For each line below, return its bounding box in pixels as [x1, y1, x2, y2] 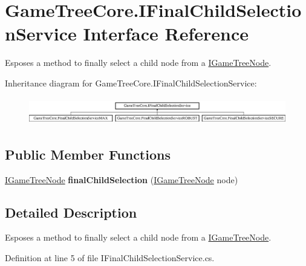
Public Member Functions [5, 144, 171, 163]
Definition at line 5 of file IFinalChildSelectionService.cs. [5, 251, 215, 264]
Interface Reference [83, 21, 249, 46]
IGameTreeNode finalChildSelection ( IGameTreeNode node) [5, 173, 238, 186]
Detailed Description [5, 203, 137, 221]
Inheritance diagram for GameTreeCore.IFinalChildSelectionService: [5, 76, 257, 89]
